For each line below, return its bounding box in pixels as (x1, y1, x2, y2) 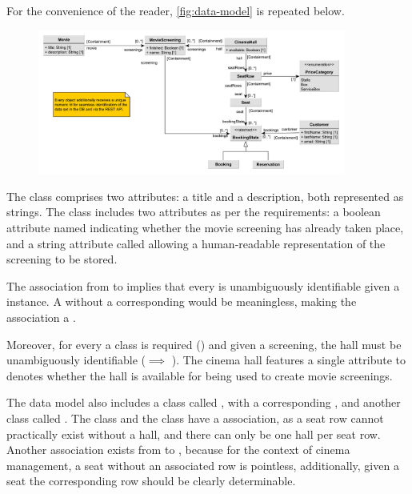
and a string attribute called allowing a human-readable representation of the (6, 235, 386, 251)
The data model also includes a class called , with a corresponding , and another (6, 394, 401, 411)
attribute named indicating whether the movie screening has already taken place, (6, 219, 404, 235)
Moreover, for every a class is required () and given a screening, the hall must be (6, 335, 402, 352)
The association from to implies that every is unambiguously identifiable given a (6, 277, 400, 294)
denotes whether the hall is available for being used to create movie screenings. (6, 367, 393, 384)
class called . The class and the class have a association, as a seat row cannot (6, 409, 384, 426)
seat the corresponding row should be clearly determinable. (6, 472, 296, 489)
